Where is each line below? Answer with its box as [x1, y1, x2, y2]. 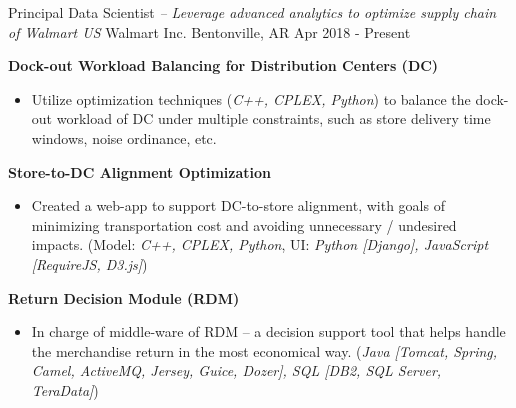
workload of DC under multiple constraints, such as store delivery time [56, 108, 491, 129]
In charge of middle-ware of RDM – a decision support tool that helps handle [31, 321, 506, 342]
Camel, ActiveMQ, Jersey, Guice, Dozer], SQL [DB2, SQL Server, [31, 360, 442, 381]
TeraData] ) [31, 379, 99, 400]
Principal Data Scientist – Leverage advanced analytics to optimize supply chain [8, 2, 497, 22]
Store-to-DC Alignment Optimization [8, 161, 271, 182]
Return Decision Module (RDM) [8, 287, 240, 308]
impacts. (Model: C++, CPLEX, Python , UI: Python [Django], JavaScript [31, 234, 489, 255]
